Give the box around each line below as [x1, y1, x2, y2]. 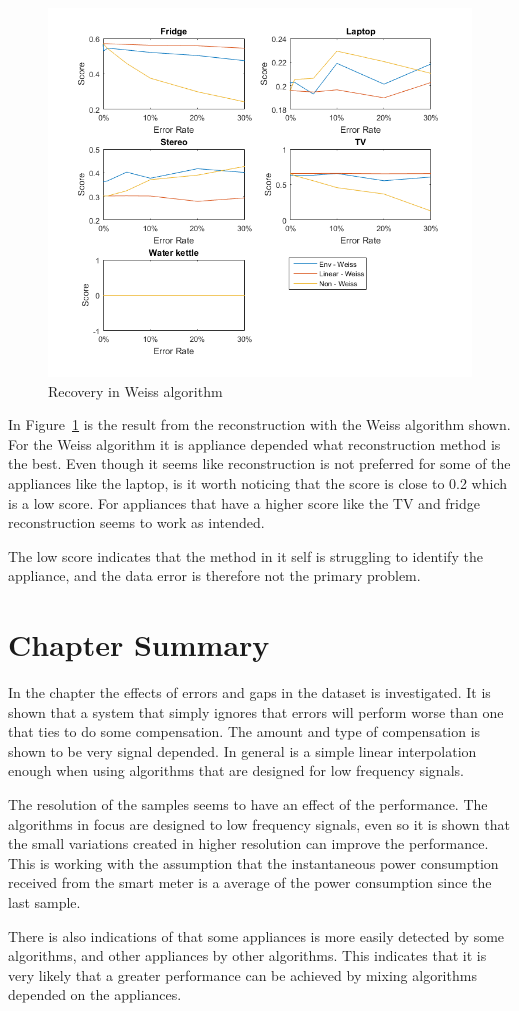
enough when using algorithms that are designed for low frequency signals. [8, 760, 464, 781]
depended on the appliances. [8, 984, 182, 1005]
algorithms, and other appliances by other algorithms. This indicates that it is [8, 945, 487, 966]
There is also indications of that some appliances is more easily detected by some [8, 925, 505, 946]
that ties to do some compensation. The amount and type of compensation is [8, 721, 481, 742]
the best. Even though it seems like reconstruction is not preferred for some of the [8, 453, 511, 474]
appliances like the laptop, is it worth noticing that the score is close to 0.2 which [8, 472, 507, 493]
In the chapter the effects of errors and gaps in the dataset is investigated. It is [8, 682, 491, 702]
